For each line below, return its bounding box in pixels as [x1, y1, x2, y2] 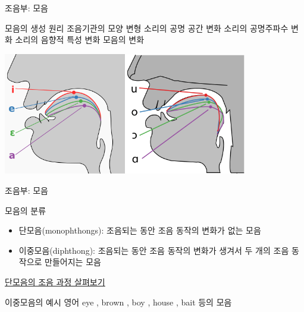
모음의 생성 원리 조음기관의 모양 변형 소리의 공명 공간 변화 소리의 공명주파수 [5, 21, 289, 34]
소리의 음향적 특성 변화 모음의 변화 [15, 33, 145, 46]
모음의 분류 [5, 204, 46, 216]
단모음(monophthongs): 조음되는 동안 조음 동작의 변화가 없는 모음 [18, 224, 261, 237]
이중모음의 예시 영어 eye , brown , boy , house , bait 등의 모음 [5, 295, 232, 308]
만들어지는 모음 [45, 256, 101, 268]
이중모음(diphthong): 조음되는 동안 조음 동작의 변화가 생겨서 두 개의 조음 [18, 244, 289, 256]
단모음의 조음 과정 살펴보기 [5, 275, 105, 288]
